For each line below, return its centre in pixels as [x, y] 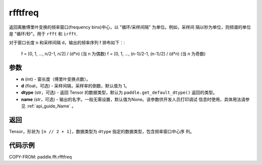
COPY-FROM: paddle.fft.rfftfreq [41, 157]
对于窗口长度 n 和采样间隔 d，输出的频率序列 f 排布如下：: [67, 43]
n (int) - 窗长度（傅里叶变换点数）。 [56, 79]
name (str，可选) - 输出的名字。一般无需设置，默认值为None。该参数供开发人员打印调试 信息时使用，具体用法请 [133, 99]
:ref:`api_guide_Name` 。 [51, 106]
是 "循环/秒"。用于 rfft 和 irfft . [43, 33]
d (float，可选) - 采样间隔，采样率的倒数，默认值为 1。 [75, 86]
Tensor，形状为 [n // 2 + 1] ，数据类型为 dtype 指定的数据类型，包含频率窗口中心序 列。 [102, 132]
